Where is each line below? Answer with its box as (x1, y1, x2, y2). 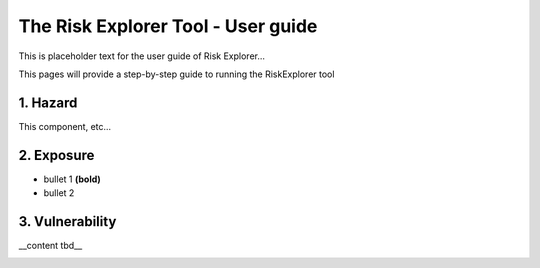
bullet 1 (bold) (43, 173, 102, 185)
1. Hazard (18, 94, 78, 111)
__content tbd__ (18, 240, 83, 252)
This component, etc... (18, 120, 112, 132)
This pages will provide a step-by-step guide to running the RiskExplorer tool (18, 68, 335, 80)
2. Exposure (18, 146, 95, 164)
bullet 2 (43, 187, 75, 199)
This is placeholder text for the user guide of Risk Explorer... (18, 50, 265, 62)
